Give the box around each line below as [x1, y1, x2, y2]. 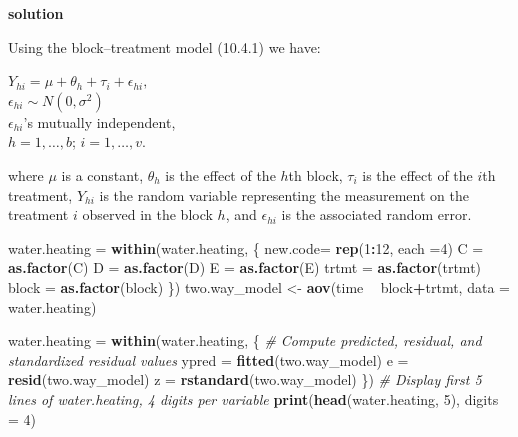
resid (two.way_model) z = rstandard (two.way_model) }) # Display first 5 [8, 369, 482, 390]
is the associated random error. [281, 204, 472, 225]
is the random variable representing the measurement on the [99, 184, 469, 205]
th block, [288, 164, 343, 185]
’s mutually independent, [23, 111, 176, 132]
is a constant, [61, 164, 144, 185]
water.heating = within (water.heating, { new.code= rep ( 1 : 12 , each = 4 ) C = [8, 237, 484, 258]
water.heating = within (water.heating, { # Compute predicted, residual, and [8, 330, 482, 351]
